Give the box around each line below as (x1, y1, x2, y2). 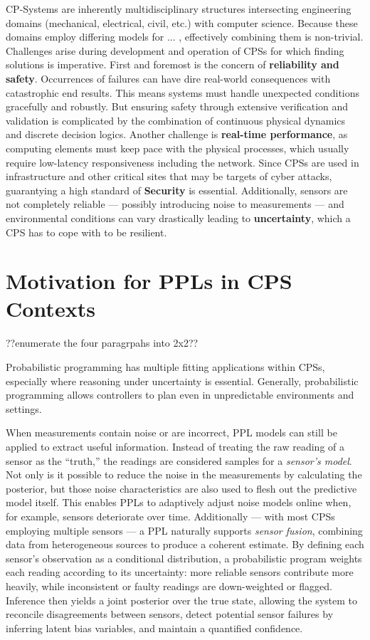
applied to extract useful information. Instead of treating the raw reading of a (6, 439, 344, 453)
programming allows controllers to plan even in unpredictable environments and (6, 387, 354, 402)
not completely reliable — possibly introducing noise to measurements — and (6, 196, 344, 211)
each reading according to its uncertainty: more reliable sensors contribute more (6, 565, 354, 579)
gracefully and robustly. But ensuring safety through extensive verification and (6, 99, 349, 114)
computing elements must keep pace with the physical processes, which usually (6, 140, 349, 155)
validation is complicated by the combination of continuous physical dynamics (6, 112, 346, 127)
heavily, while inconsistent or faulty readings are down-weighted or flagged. (6, 578, 332, 593)
